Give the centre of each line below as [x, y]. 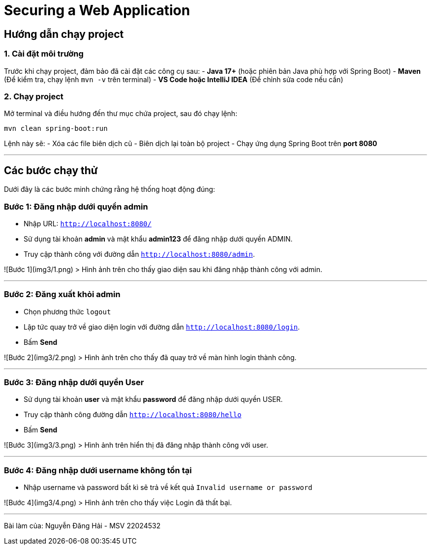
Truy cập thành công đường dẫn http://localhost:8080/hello [133, 415]
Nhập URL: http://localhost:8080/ [88, 223]
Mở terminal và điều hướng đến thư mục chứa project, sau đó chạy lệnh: [121, 114]
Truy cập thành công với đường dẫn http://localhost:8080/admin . [139, 254]
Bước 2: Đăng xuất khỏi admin [62, 294]
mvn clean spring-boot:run [56, 129]
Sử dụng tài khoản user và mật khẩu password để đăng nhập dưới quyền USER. [153, 399]
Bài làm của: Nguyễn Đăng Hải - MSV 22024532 [82, 526]
